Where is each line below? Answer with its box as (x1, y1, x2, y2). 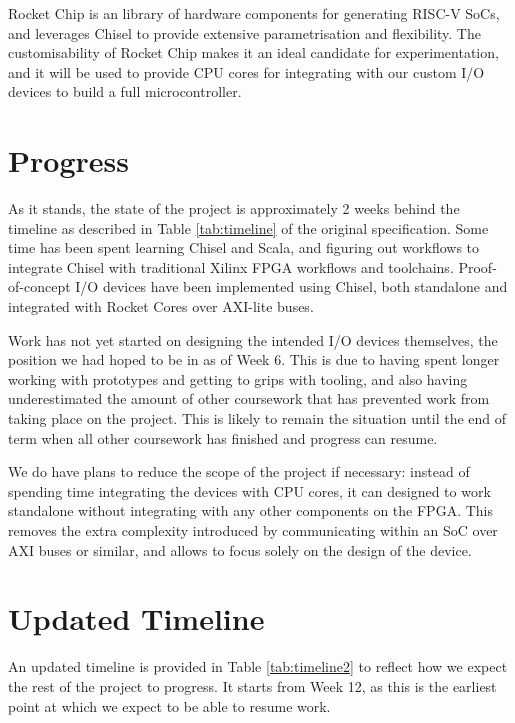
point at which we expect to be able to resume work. (8, 695, 331, 716)
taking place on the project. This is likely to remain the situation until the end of (8, 408, 507, 429)
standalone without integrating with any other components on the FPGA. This (8, 500, 494, 521)
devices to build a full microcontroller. (8, 81, 242, 102)
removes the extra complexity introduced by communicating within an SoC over (8, 520, 498, 540)
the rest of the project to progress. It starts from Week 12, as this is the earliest (8, 675, 497, 696)
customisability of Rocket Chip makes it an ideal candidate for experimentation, (8, 42, 499, 63)
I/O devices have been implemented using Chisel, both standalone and (75, 276, 508, 297)
